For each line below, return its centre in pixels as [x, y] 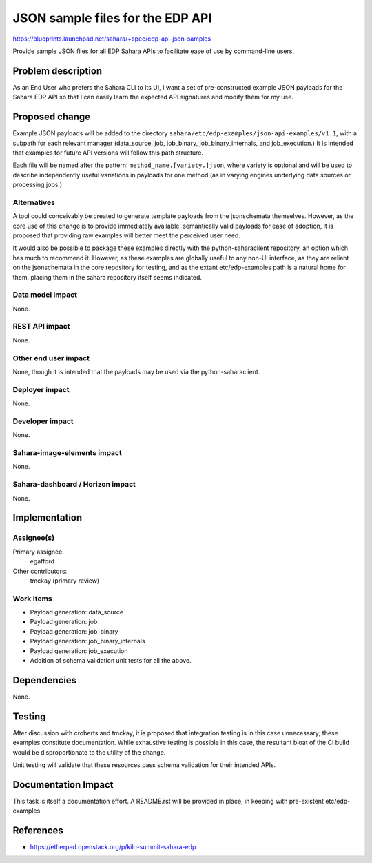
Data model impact [45, 295]
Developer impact [43, 421]
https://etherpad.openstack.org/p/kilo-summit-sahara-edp [113, 847]
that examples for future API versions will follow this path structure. [108, 153]
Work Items [32, 599]
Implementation [48, 518]
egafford [42, 561]
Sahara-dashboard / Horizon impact [74, 485]
